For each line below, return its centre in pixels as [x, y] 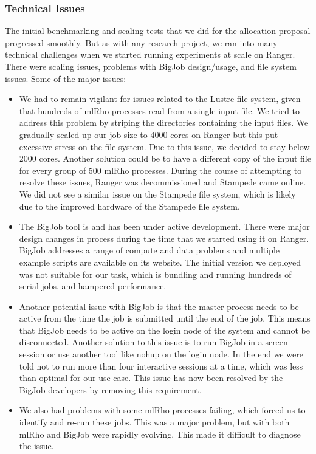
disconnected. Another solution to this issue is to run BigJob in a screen [153, 342]
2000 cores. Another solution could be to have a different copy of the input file [165, 158]
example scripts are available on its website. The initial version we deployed [160, 262]
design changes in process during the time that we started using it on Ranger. [164, 238]
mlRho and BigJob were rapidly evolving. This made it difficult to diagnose [160, 434]
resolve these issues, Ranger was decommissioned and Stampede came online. [163, 182]
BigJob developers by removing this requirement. [110, 389]
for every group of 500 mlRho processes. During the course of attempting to [160, 170]
